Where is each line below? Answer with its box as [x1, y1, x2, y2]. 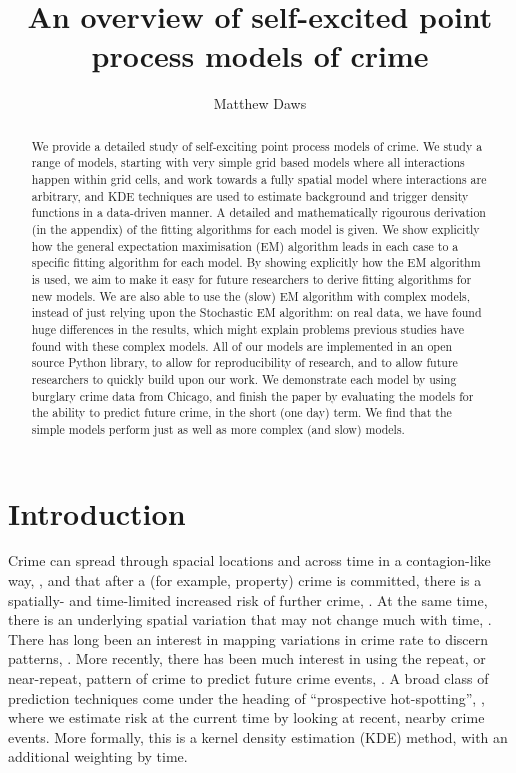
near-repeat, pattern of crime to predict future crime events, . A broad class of [8, 668, 489, 689]
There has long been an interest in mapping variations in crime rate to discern [8, 628, 489, 649]
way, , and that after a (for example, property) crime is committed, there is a [8, 570, 482, 591]
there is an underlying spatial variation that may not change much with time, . [8, 609, 492, 630]
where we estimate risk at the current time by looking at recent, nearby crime [8, 707, 485, 728]
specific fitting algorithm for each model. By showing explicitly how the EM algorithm [31, 254, 481, 271]
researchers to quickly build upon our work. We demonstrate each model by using [31, 370, 457, 387]
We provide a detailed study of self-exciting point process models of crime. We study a [31, 137, 483, 154]
